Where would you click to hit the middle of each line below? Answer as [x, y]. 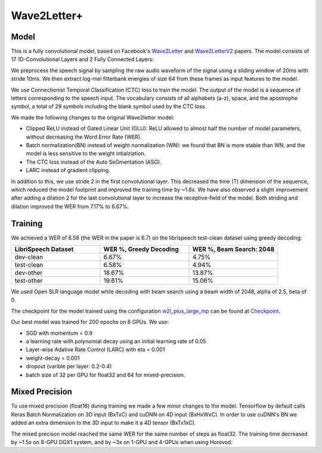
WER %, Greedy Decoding [141, 249]
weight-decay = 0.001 [53, 358]
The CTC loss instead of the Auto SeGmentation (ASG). [94, 162]
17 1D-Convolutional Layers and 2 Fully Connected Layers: [83, 59]
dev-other [29, 273]
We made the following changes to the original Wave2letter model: [93, 117]
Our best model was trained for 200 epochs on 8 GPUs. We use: [90, 322]
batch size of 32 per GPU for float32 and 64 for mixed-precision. [106, 375]
